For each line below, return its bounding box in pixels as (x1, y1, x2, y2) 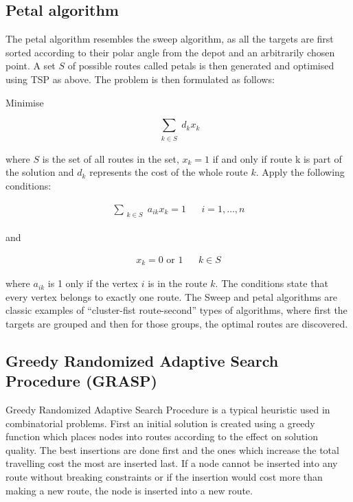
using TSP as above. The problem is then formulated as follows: (5, 71, 275, 86)
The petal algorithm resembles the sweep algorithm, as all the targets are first (5, 32, 334, 46)
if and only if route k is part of (212, 151, 342, 166)
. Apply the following (255, 165, 345, 179)
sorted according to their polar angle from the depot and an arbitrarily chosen (5, 45, 335, 59)
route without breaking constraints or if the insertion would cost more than (5, 470, 323, 484)
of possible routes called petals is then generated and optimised (67, 58, 334, 73)
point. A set (5, 58, 56, 73)
